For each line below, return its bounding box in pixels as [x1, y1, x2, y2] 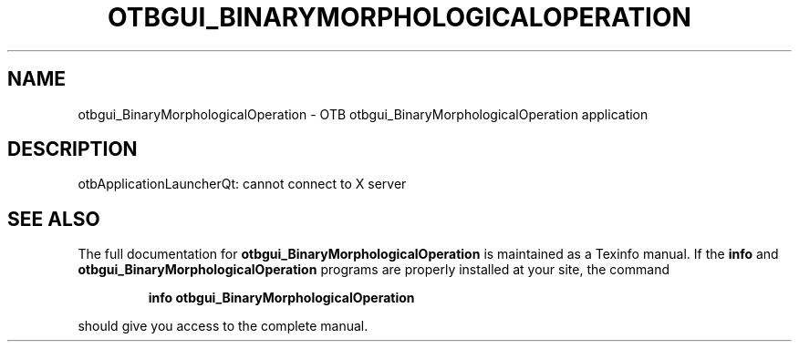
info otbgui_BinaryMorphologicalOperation [148, 290, 415, 306]
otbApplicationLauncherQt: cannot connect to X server [78, 176, 407, 192]
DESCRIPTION [7, 138, 138, 161]
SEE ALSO [7, 207, 100, 231]
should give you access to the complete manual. [78, 318, 368, 334]
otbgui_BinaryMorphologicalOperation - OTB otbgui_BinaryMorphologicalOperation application [78, 106, 649, 122]
